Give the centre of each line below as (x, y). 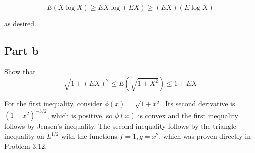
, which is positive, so (80, 115)
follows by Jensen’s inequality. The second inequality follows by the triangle (120, 126)
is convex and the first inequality (188, 115)
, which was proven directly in (205, 136)
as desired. (20, 23)
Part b (21, 50)
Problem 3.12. (26, 146)
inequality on (24, 136)
